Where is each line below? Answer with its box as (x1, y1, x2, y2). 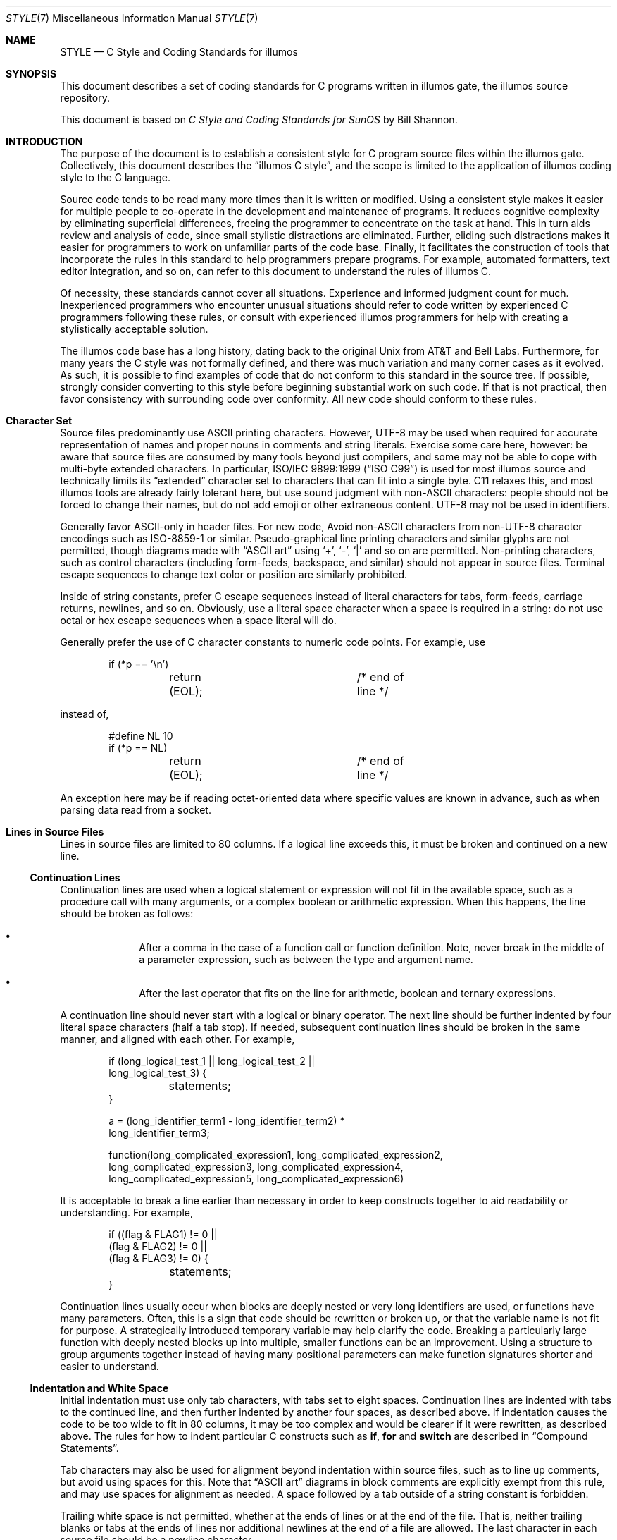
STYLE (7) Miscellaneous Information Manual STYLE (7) (6, 12, 258, 24)
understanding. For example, (60, 1206, 193, 1218)
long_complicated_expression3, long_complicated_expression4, (108, 1161, 404, 1173)
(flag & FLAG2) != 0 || (108, 1240, 207, 1252)
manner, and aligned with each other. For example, (60, 1033, 295, 1045)
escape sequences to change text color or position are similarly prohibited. (60, 568, 408, 580)
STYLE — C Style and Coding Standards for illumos (60, 46, 298, 58)
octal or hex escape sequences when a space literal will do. (60, 614, 337, 626)
